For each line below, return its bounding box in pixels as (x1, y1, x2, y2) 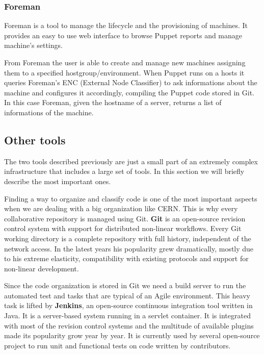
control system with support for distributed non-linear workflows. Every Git (4, 223, 242, 234)
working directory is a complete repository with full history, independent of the (4, 233, 251, 243)
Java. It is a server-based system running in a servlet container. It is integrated (4, 310, 251, 321)
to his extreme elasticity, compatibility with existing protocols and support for (4, 253, 249, 264)
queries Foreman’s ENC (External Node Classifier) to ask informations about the (4, 77, 257, 88)
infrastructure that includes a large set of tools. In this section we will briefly (4, 166, 245, 176)
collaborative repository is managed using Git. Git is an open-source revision (4, 213, 246, 223)
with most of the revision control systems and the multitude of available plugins (4, 320, 254, 331)
